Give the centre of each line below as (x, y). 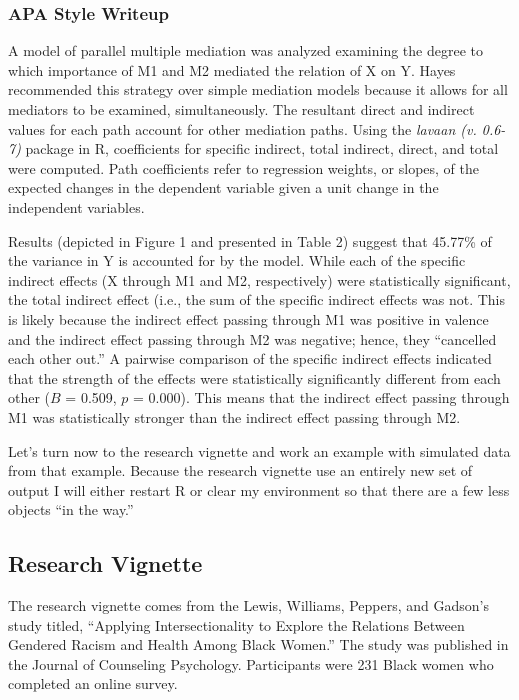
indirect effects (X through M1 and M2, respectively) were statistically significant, (259, 279)
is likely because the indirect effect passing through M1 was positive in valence (248, 318)
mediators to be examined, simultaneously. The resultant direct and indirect (241, 109)
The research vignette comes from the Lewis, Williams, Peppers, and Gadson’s (249, 605)
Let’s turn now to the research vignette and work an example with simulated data (259, 450)
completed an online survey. (93, 683)
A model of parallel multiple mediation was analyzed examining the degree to (245, 50)
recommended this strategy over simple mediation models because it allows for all (258, 89)
